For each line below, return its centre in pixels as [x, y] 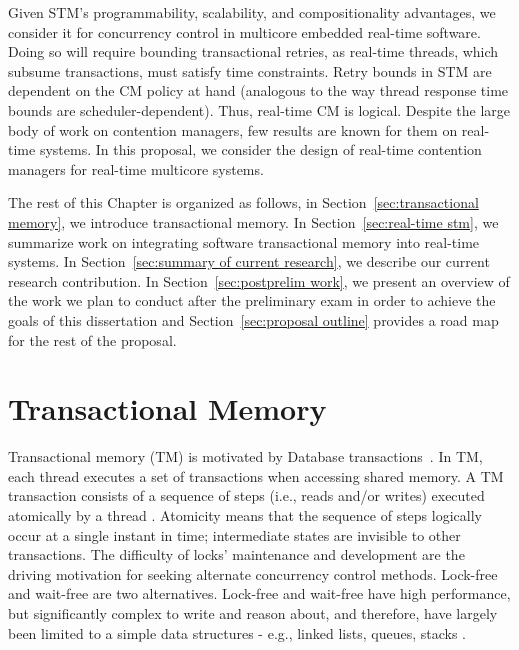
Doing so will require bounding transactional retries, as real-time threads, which [253, 51]
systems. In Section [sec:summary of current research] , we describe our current [249, 261]
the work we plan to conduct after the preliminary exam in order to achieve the [252, 300]
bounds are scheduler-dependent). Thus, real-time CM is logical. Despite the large [259, 109]
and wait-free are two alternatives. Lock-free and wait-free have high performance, [259, 593]
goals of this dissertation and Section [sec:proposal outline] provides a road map [253, 319]
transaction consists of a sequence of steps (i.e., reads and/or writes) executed [246, 495]
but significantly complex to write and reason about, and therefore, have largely [253, 612]
